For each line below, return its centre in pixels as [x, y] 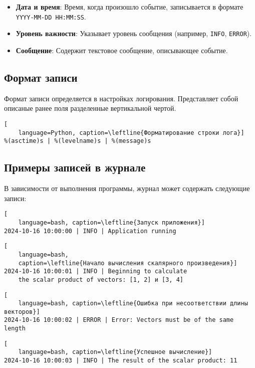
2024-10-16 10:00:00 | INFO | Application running [90, 231]
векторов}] [22, 312]
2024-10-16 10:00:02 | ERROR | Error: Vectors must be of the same [119, 320]
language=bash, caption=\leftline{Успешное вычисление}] [115, 352]
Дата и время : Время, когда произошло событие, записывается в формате [130, 7]
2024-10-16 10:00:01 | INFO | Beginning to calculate [96, 271]
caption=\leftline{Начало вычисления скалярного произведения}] [128, 263]
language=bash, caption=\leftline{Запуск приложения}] [111, 222]
